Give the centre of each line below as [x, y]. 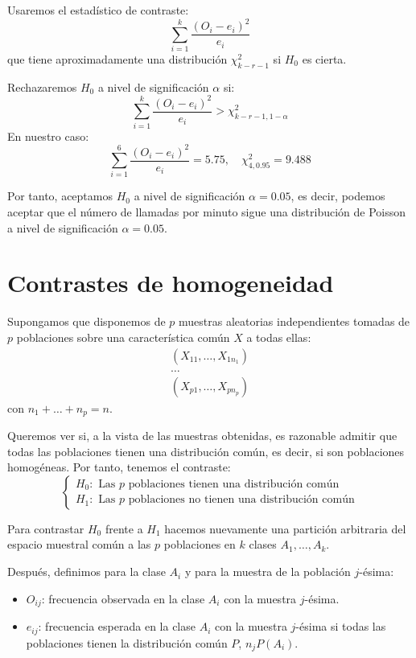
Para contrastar [46, 528]
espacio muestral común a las [79, 544]
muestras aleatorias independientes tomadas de [294, 321]
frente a [124, 528]
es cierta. [324, 58]
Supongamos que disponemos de [86, 321]
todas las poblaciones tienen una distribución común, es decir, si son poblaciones [206, 451]
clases [263, 544]
